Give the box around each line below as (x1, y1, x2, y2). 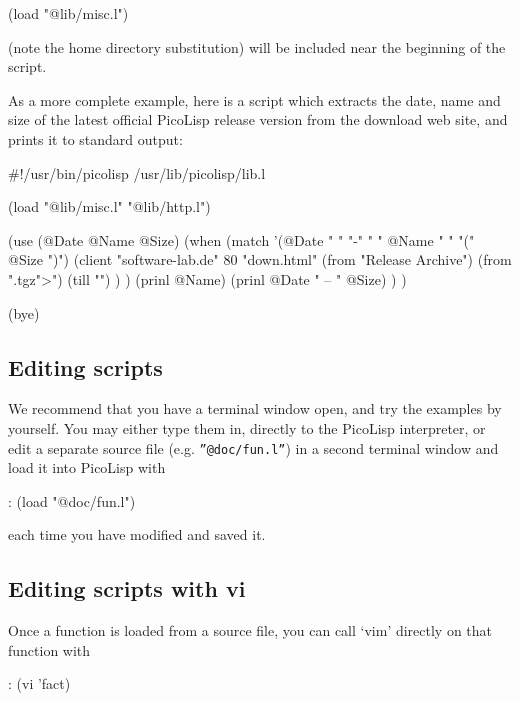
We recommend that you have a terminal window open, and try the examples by (8, 398, 502, 419)
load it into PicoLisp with (8, 457, 166, 478)
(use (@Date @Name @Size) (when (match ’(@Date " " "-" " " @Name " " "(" (8, 229, 475, 250)
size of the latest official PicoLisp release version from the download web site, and (8, 109, 508, 130)
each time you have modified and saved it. (8, 524, 266, 545)
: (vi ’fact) (8, 673, 71, 694)
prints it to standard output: (8, 128, 183, 149)
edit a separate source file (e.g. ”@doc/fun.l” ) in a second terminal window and (8, 437, 499, 458)
